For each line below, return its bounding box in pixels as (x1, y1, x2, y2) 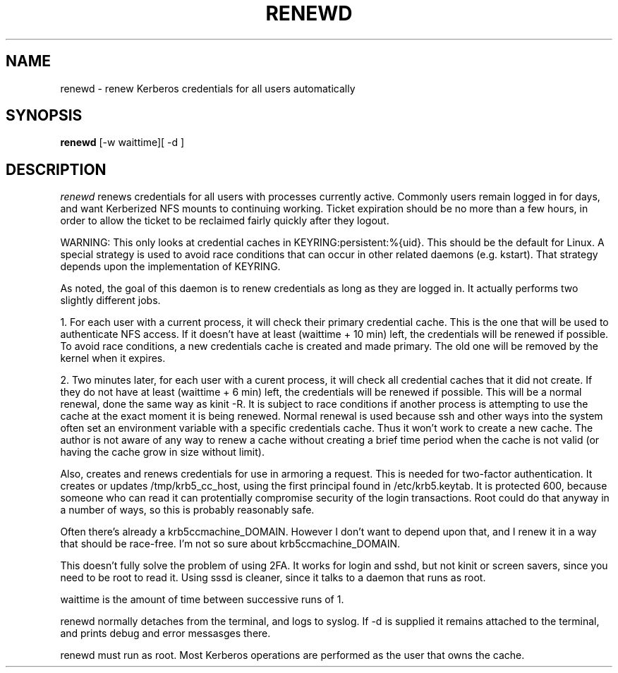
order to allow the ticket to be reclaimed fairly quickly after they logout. (60, 214, 389, 227)
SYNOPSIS (6, 107, 83, 125)
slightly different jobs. (60, 294, 161, 307)
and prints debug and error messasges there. (60, 627, 271, 640)
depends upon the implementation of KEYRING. (60, 260, 281, 273)
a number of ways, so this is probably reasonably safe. (60, 504, 315, 516)
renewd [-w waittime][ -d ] (60, 136, 185, 149)
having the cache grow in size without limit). (60, 446, 265, 459)
